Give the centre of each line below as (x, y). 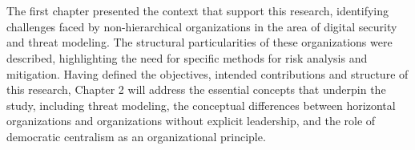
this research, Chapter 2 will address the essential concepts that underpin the (196, 89)
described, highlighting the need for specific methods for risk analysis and (187, 57)
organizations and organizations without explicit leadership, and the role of (191, 121)
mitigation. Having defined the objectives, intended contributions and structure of (207, 73)
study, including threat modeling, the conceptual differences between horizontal (201, 105)
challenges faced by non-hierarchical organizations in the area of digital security (202, 26)
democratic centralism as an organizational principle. (136, 136)
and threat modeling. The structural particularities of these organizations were (199, 42)
